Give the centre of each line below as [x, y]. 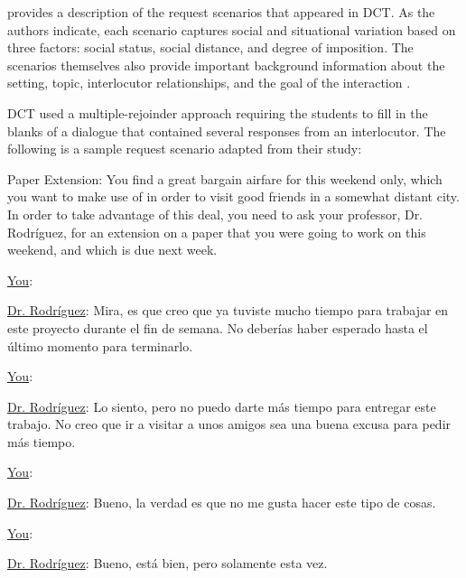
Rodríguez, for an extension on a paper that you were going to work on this [217, 232]
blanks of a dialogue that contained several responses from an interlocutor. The [227, 131]
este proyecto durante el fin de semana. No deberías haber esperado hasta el [218, 327]
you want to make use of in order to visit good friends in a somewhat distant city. [233, 196]
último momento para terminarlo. [100, 345]
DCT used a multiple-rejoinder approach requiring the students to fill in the [218, 112]
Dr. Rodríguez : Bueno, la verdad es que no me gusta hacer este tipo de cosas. [222, 503]
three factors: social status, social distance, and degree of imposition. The [210, 47]
